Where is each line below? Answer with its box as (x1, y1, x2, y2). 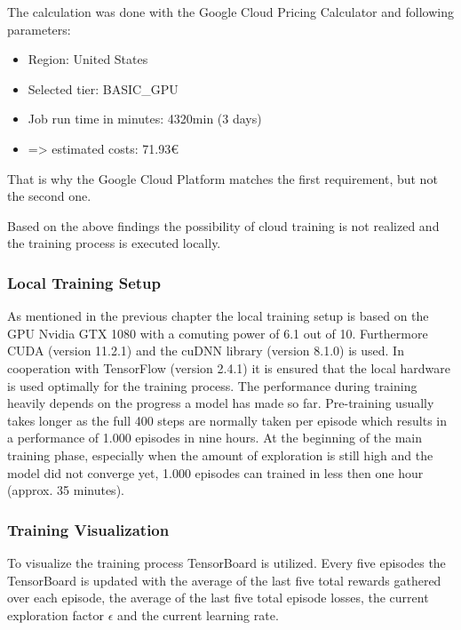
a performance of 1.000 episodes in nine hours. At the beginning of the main (7, 428, 423, 447)
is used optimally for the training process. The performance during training (7, 376, 417, 395)
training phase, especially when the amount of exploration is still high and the (7, 445, 433, 464)
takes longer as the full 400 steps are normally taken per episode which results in (7, 411, 447, 429)
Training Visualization (7, 518, 170, 540)
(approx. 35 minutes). (7, 481, 124, 499)
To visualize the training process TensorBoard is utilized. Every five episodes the (7, 553, 446, 571)
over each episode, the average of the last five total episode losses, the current (7, 588, 429, 607)
